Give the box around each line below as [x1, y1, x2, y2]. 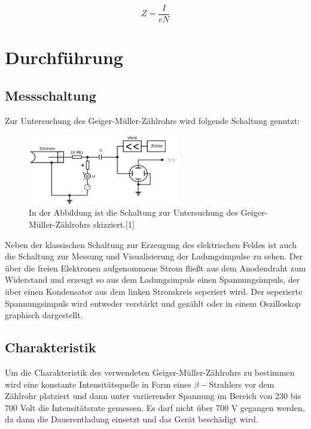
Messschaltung [5, 86, 96, 104]
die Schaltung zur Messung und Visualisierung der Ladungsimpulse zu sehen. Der [5, 250, 303, 262]
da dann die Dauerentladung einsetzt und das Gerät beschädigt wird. [5, 413, 258, 425]
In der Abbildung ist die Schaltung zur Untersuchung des [29, 206, 238, 219]
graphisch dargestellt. [5, 309, 83, 321]
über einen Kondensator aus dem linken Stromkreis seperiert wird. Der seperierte [5, 285, 303, 298]
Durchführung [5, 45, 123, 70]
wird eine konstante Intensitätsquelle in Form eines [5, 377, 191, 390]
